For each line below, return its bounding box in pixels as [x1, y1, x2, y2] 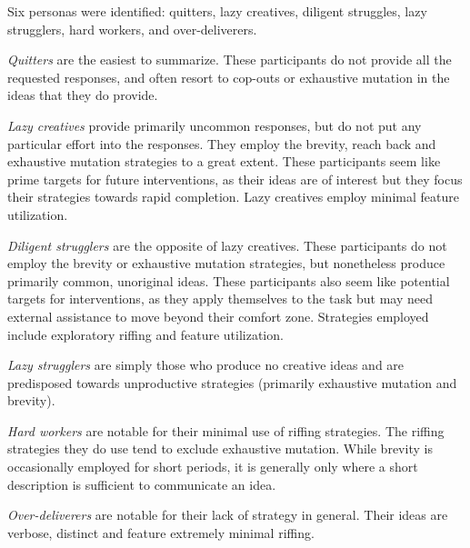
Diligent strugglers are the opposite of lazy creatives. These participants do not [7, 235, 447, 254]
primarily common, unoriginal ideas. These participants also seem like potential [7, 271, 450, 290]
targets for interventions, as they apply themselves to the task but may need [7, 289, 433, 308]
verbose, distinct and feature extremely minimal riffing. [7, 523, 315, 542]
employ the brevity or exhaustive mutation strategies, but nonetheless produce [7, 254, 445, 273]
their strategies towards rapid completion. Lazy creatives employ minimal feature [7, 187, 459, 206]
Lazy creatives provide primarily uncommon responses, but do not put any [7, 115, 422, 135]
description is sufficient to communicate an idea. [7, 474, 276, 493]
